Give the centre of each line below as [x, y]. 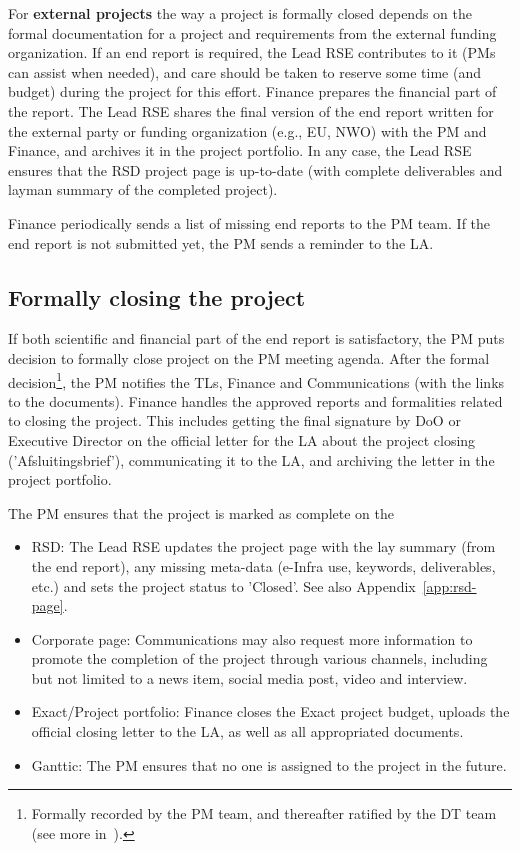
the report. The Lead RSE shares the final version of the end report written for [251, 110]
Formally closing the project [157, 296]
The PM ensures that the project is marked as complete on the [201, 512]
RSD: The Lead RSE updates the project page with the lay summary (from [263, 546]
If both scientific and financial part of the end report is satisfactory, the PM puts [256, 338]
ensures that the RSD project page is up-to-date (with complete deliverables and [255, 169]
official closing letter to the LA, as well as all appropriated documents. [247, 731]
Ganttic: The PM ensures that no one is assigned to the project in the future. [269, 764]
